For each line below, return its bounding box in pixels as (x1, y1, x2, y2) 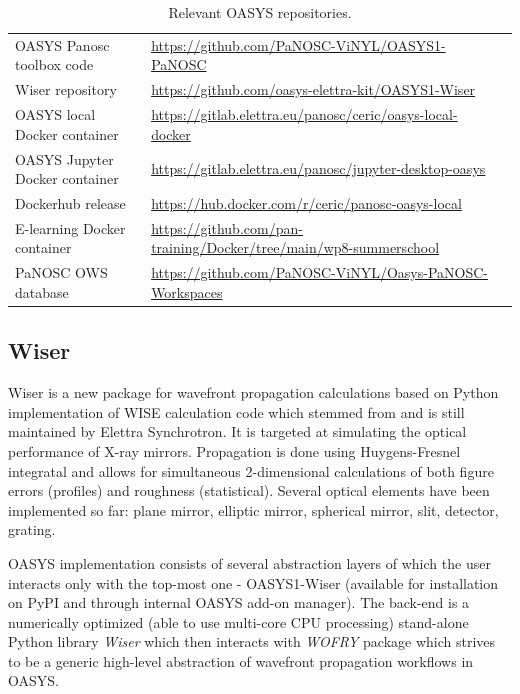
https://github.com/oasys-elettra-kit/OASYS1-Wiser (151, 79, 476, 100)
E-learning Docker (15, 217, 126, 238)
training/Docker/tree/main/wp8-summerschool (151, 237, 440, 258)
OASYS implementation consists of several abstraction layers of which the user (8, 552, 491, 573)
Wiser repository (15, 79, 117, 100)
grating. (8, 519, 56, 540)
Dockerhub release (15, 193, 126, 213)
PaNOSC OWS (15, 262, 108, 283)
